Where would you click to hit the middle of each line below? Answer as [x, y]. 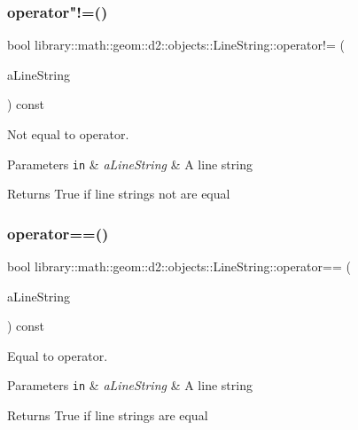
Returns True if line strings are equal [108, 415]
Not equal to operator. [68, 134]
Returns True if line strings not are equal [119, 194]
